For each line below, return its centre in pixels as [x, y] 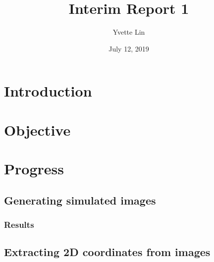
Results [19, 224]
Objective [37, 130]
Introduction [48, 91]
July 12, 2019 [129, 48]
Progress [34, 169]
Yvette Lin [129, 32]
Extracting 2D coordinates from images [107, 252]
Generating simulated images [80, 200]
